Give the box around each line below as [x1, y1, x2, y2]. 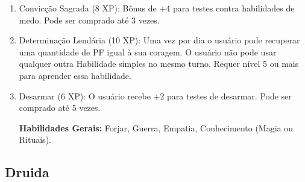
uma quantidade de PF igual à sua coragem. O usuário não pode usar [19, 45, 277, 58]
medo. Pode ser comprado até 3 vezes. [19, 13, 160, 26]
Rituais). [19, 133, 51, 146]
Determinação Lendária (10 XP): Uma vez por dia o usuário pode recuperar [19, 34, 300, 46]
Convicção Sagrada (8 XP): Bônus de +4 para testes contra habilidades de [19, 2, 295, 14]
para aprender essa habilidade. [19, 69, 131, 81]
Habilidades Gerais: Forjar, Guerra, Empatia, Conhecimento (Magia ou [19, 121, 294, 134]
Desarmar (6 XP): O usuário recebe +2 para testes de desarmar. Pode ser [19, 89, 292, 102]
